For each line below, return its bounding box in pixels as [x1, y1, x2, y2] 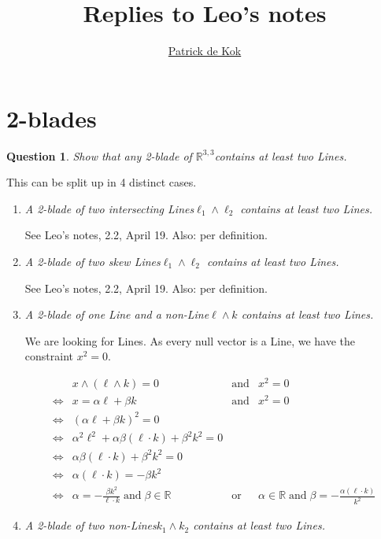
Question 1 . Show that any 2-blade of [6, 147, 192, 164]
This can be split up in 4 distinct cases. [6, 174, 197, 190]
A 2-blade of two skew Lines [24, 253, 161, 270]
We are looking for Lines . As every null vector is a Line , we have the [24, 332, 356, 349]
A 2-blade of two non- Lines [24, 517, 157, 533]
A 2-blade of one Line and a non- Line [24, 306, 209, 323]
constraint [24, 348, 73, 364]
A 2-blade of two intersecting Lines [24, 200, 194, 216]
